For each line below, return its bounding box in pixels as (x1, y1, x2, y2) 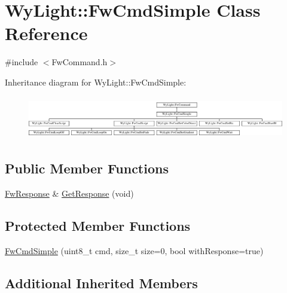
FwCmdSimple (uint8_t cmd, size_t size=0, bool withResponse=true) (5, 245, 264, 257)
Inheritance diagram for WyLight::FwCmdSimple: (5, 75, 187, 88)
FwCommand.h (51, 56, 108, 68)
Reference (5, 21, 88, 45)
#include (5, 56, 38, 68)
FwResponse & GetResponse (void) (5, 187, 134, 200)
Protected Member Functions (5, 216, 191, 235)
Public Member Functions (5, 159, 169, 178)
